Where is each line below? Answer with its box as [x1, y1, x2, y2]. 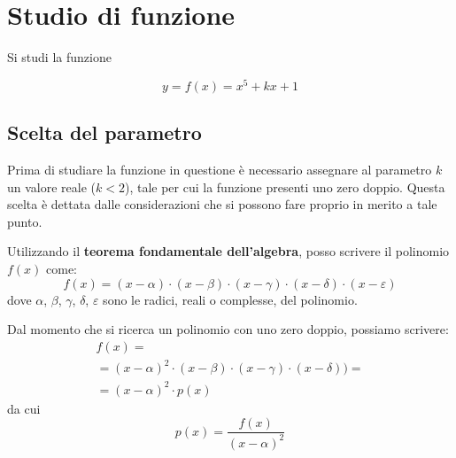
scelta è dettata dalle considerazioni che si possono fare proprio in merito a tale [7, 195, 437, 213]
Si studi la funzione [7, 48, 112, 66]
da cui [7, 399, 41, 417]
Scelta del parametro [7, 119, 202, 146]
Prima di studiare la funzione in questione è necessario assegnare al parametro [7, 160, 432, 178]
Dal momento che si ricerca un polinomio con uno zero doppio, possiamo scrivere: [7, 320, 449, 338]
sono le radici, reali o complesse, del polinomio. [103, 290, 358, 308]
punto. [7, 212, 43, 230]
